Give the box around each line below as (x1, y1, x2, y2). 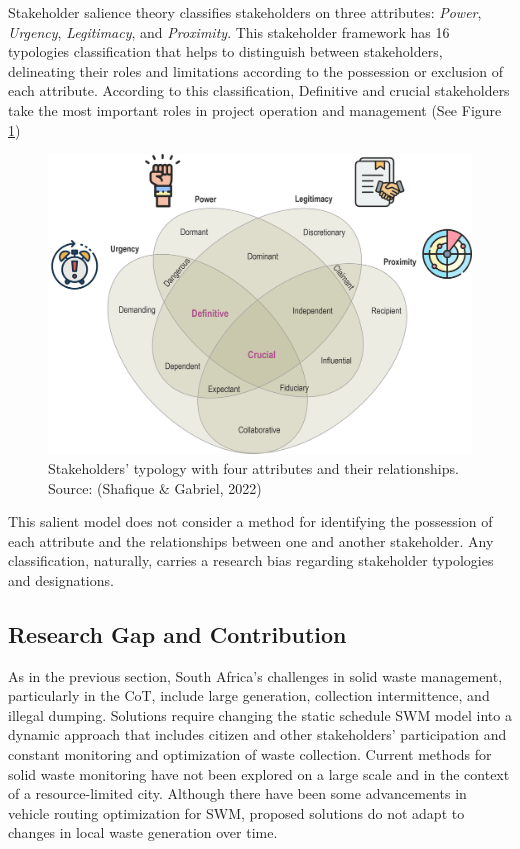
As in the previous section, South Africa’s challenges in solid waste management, (8, 665, 503, 686)
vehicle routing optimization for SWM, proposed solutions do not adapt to (8, 802, 465, 823)
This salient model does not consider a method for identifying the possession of (8, 511, 493, 532)
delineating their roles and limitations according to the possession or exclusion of (8, 60, 503, 81)
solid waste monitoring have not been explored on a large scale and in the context (8, 763, 510, 784)
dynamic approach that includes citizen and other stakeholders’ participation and (8, 724, 507, 745)
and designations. (8, 569, 114, 590)
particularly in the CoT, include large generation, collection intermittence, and (8, 685, 490, 706)
